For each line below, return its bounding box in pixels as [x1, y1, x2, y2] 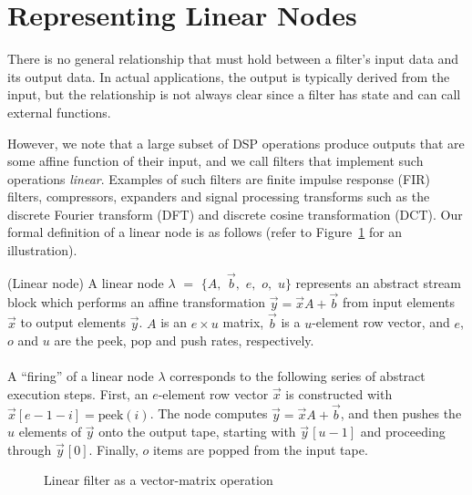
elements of [18, 422, 82, 441]
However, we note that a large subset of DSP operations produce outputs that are [7, 133, 465, 152]
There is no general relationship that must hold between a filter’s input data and [7, 49, 459, 68]
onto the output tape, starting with [98, 422, 296, 441]
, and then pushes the [340, 404, 462, 423]
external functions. [7, 102, 111, 121]
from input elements [343, 293, 456, 312]
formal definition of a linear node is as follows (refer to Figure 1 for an [7, 222, 403, 242]
